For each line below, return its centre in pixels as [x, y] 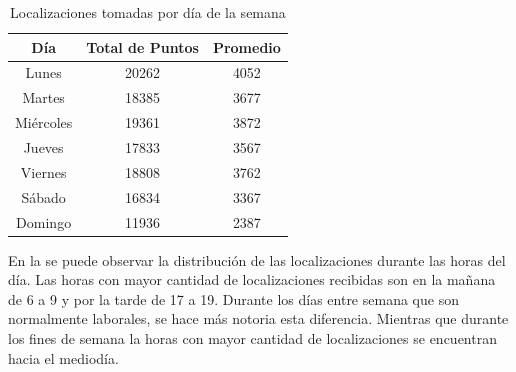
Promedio [246, 46]
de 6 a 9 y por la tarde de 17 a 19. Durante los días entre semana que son [233, 298]
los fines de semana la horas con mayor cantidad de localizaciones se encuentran [252, 337]
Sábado [43, 196]
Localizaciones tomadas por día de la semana [148, 12]
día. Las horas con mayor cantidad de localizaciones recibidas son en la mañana [252, 279]
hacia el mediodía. [63, 357]
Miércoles [44, 122]
